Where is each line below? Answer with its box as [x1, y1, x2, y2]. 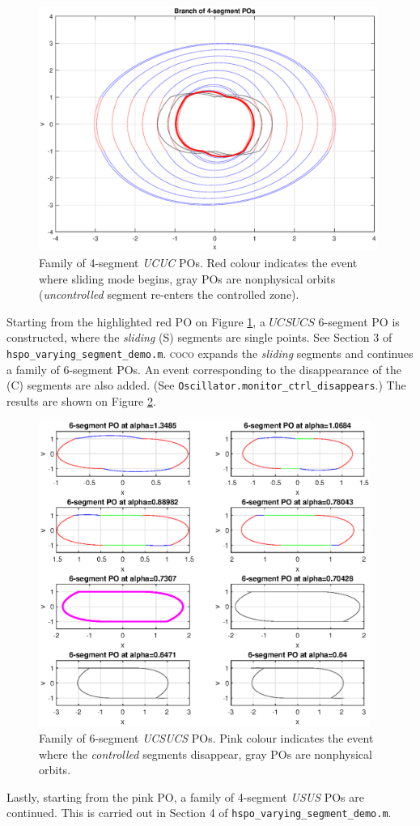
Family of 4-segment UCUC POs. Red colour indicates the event [39, 253, 358, 270]
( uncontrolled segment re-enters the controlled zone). [39, 286, 299, 303]
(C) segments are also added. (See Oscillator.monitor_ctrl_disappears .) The [6, 377, 406, 394]
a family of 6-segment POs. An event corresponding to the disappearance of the [6, 360, 401, 377]
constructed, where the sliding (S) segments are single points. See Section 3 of [6, 329, 392, 346]
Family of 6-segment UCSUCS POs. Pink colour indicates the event [39, 729, 374, 746]
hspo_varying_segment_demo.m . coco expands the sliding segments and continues [6, 344, 414, 361]
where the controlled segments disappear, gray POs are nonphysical [39, 745, 372, 762]
